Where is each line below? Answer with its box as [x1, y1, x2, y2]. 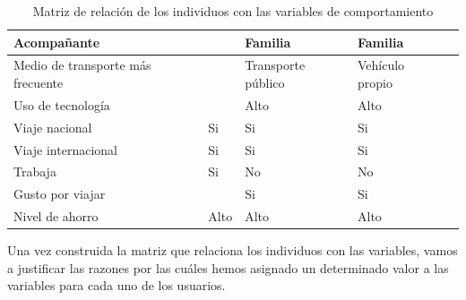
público [245, 73, 285, 92]
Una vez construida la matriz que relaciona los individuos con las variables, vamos [7, 241, 458, 260]
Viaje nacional [13, 117, 92, 136]
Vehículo [358, 56, 405, 74]
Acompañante [13, 32, 100, 51]
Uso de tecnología [13, 95, 110, 114]
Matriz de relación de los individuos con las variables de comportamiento [32, 2, 434, 20]
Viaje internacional [13, 140, 117, 159]
